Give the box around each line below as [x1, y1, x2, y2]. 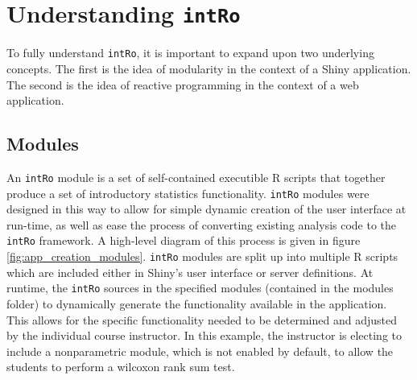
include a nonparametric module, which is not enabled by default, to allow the [6, 342, 394, 359]
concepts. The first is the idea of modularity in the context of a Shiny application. [6, 60, 411, 76]
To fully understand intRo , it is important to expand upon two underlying [6, 44, 374, 61]
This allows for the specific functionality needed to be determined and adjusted [6, 311, 397, 328]
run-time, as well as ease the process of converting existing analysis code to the [6, 216, 397, 233]
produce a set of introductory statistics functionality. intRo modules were [6, 184, 370, 201]
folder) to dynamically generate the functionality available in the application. [6, 295, 387, 312]
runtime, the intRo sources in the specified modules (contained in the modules [6, 279, 394, 296]
